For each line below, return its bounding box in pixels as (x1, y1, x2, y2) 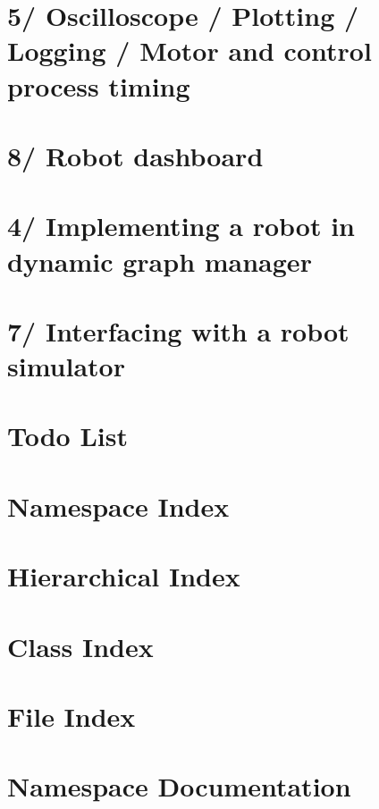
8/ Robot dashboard (7, 137, 264, 173)
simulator (7, 348, 125, 384)
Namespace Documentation (7, 768, 351, 805)
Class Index (7, 628, 154, 664)
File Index (7, 697, 136, 734)
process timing (7, 67, 190, 104)
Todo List (7, 417, 128, 454)
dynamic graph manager (7, 242, 312, 279)
